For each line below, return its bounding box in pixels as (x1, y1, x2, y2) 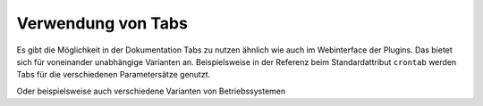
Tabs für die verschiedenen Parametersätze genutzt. (16, 69, 211, 80)
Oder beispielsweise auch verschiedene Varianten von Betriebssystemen (16, 86, 286, 96)
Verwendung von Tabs (16, 13, 188, 33)
